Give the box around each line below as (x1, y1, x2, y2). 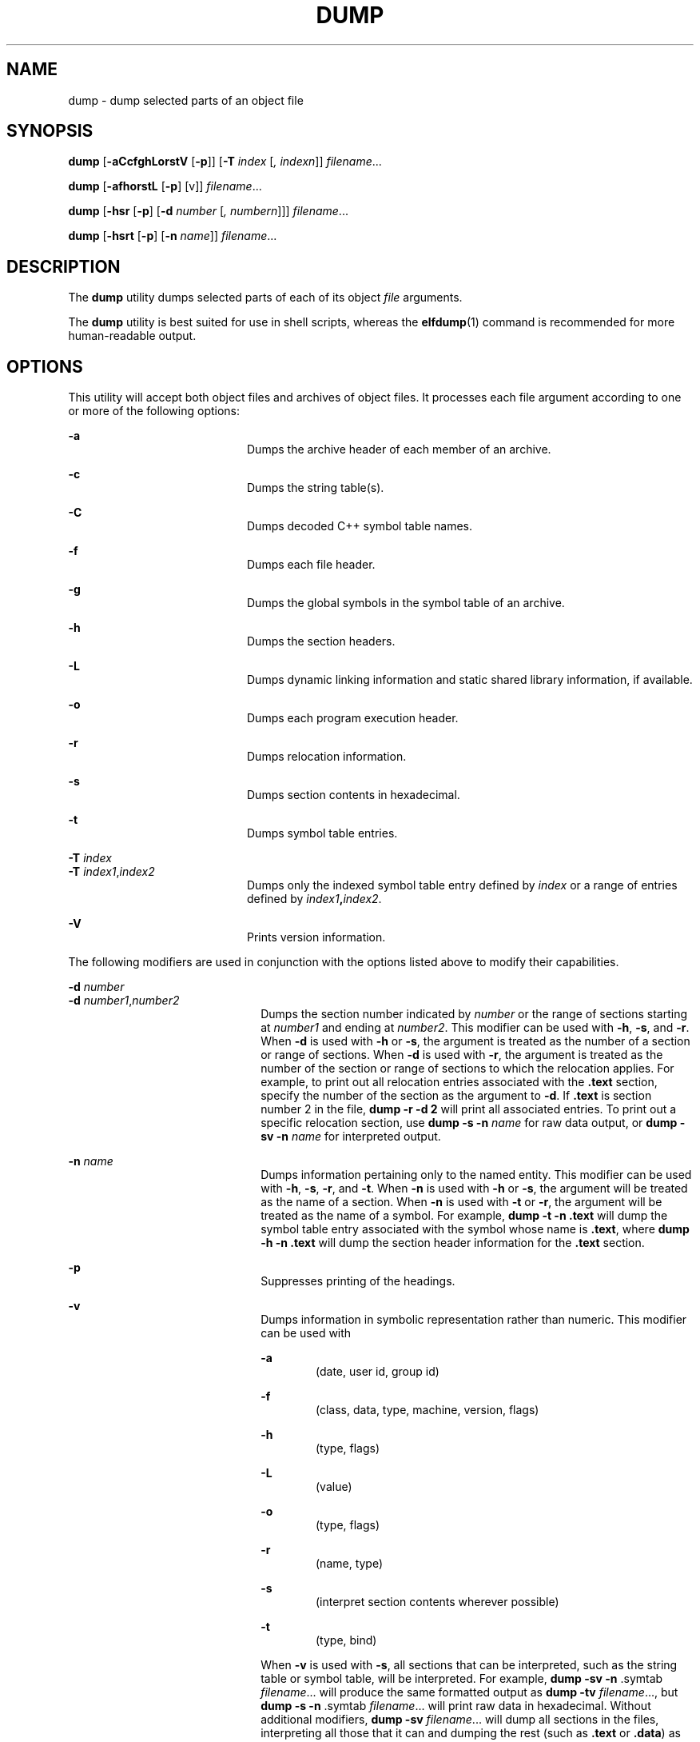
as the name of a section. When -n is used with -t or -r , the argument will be (261, 1195, 662, 1209)
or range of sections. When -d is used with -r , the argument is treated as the (261, 1048, 663, 1062)
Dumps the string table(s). (247, 481, 384, 495)
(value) (316, 1480, 352, 1494)
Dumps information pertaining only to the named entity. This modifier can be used (261, 1168, 692, 1182)
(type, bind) (316, 1633, 377, 1648)
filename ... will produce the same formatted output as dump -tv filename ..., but (261, 1685, 678, 1700)
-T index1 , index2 (68, 865, 155, 879)
